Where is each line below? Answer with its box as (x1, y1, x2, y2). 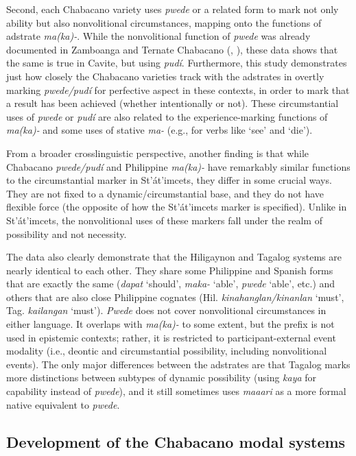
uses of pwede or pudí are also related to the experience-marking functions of (6, 109, 328, 123)
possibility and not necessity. (6, 226, 127, 241)
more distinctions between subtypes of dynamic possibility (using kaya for (6, 370, 317, 385)
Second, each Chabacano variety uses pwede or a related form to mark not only (6, 2, 339, 16)
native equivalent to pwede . (6, 397, 120, 411)
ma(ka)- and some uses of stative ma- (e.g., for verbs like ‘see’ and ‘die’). (6, 123, 313, 137)
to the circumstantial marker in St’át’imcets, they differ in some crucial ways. (6, 173, 332, 187)
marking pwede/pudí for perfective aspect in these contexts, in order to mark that (6, 82, 350, 97)
